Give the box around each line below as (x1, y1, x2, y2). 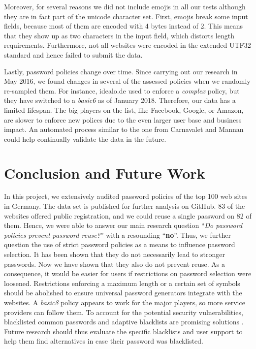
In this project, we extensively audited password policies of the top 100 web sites (4, 191, 248, 201)
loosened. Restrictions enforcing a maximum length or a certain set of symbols (4, 278, 240, 288)
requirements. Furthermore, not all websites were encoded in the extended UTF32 (4, 40, 251, 50)
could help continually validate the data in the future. (4, 133, 166, 144)
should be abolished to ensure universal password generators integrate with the (4, 287, 242, 298)
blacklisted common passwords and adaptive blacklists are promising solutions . (4, 317, 244, 327)
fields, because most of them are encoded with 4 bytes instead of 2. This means (4, 21, 243, 31)
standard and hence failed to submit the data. (4, 49, 143, 60)
